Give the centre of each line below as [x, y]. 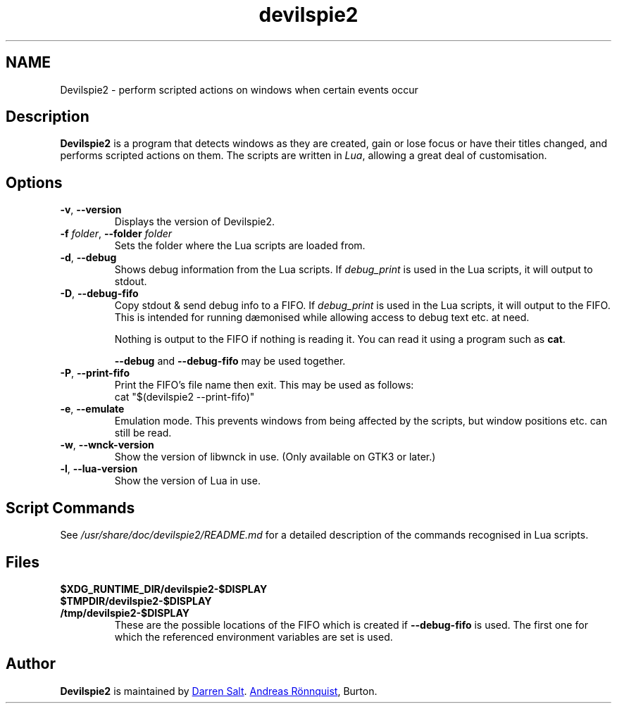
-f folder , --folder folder [116, 234]
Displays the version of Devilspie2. [195, 222]
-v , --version [91, 210]
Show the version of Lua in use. [187, 481]
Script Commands [70, 508]
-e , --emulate [92, 409]
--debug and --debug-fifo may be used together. [230, 361]
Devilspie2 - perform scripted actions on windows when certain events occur [239, 89]
